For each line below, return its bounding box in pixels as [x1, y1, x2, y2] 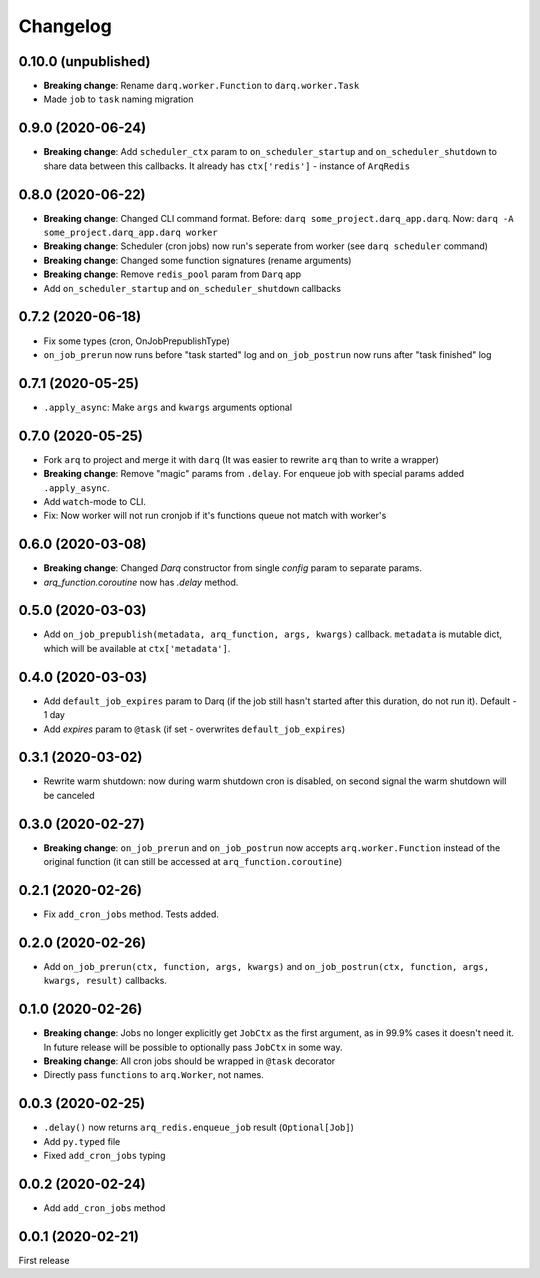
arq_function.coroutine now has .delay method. [43, 576, 239, 588]
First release [18, 1254, 70, 1266]
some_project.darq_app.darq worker [43, 227, 219, 239]
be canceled [43, 789, 95, 801]
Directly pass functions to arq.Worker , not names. [43, 1069, 264, 1081]
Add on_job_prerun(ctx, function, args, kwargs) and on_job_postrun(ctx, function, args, [43, 960, 490, 972]
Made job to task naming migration [43, 93, 194, 105]
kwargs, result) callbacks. [43, 975, 167, 987]
